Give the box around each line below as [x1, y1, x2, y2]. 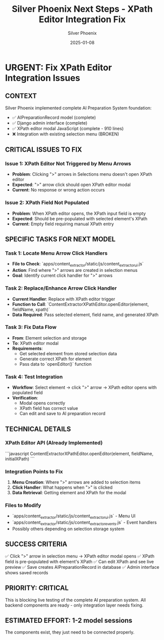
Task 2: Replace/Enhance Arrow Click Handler [5, 285, 117, 292]
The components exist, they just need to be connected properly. [5, 629, 135, 635]
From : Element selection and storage [12, 335, 87, 341]
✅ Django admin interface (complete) [12, 120, 88, 126]
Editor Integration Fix [39, 14, 126, 25]
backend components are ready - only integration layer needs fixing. [5, 602, 143, 608]
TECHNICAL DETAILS [5, 425, 71, 433]
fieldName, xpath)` [12, 306, 50, 312]
